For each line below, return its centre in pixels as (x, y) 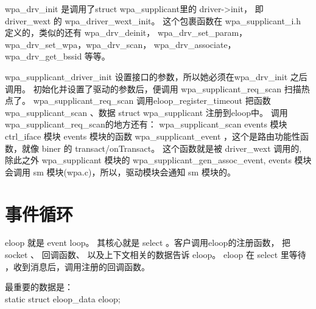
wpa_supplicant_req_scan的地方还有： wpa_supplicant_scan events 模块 (146, 124)
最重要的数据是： (39, 287)
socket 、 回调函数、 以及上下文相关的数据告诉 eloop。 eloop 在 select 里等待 (156, 255)
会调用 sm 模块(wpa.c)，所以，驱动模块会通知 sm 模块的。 (120, 171)
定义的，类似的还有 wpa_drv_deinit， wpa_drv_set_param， (126, 32)
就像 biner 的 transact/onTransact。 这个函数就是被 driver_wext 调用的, (162, 148)
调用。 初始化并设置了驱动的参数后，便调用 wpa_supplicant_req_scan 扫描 (153, 88)
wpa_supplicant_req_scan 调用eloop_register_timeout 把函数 (152, 100)
